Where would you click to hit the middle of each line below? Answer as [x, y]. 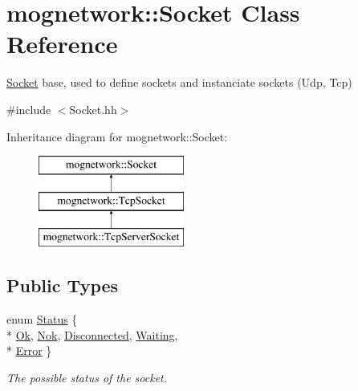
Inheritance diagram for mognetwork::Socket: [117, 136]
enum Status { [42, 319]
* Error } [29, 350]
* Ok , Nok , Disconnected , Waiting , [92, 334]
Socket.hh [93, 109]
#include [29, 109]
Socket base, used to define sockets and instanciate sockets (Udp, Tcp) [179, 82]
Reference [62, 44]
